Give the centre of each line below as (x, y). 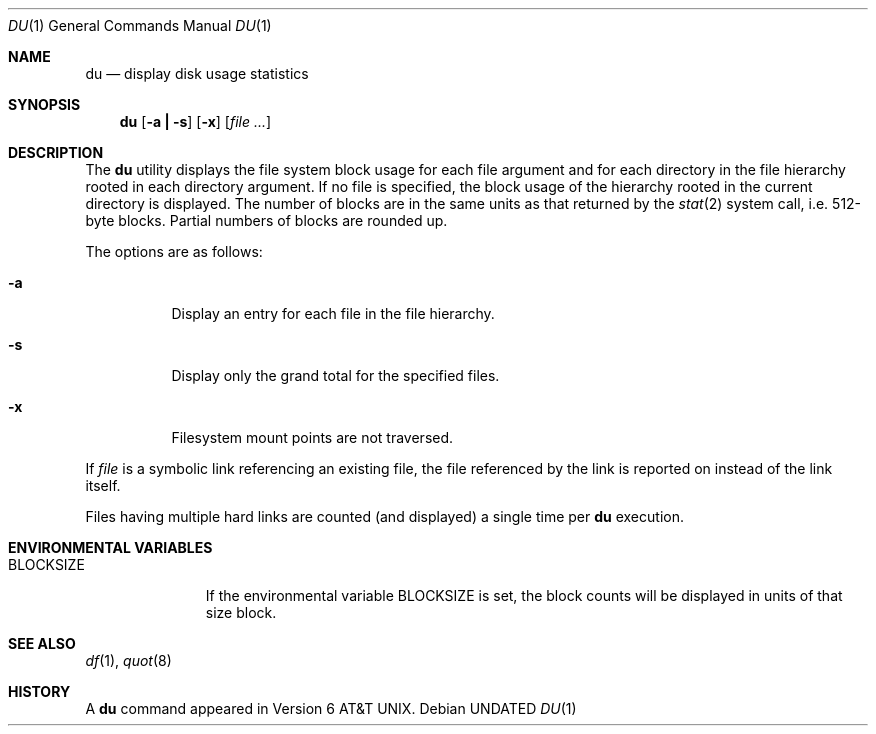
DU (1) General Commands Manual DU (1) (140, 25)
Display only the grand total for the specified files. (335, 375)
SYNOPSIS (44, 104)
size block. (241, 612)
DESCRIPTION (56, 152)
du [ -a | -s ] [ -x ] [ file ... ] (195, 121)
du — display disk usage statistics (197, 73)
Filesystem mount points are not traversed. (312, 437)
